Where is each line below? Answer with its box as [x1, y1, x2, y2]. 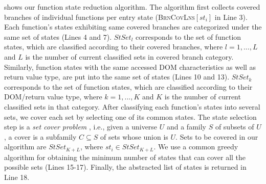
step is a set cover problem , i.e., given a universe [4, 121, 158, 132]
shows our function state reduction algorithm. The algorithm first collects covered [4, 2, 260, 12]
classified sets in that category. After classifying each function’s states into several [4, 101, 260, 112]
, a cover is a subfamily [4, 131, 77, 142]
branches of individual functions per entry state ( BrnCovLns [4, 11, 195, 22]
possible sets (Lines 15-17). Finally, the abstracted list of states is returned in [4, 162, 247, 172]
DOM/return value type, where [4, 91, 102, 102]
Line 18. [4, 171, 30, 182]
